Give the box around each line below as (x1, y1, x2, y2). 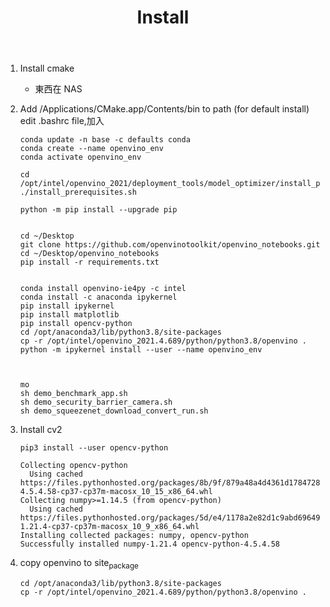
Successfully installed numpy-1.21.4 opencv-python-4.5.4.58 (19, 539, 281, 550)
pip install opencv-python (19, 319, 133, 329)
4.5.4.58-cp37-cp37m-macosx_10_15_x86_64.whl (19, 487, 213, 497)
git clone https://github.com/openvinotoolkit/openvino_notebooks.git (19, 240, 321, 250)
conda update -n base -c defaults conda (19, 135, 191, 145)
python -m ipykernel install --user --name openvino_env (19, 345, 263, 355)
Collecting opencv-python (19, 461, 128, 471)
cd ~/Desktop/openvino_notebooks (19, 249, 160, 259)
